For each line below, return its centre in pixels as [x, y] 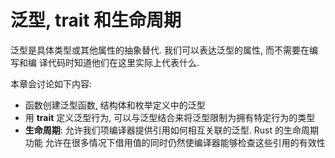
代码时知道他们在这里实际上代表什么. [123, 62]
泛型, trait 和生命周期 [96, 20]
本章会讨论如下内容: [51, 83]
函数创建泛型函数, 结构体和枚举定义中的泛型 [115, 105]
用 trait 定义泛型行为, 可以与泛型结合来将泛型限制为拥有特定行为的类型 [170, 117]
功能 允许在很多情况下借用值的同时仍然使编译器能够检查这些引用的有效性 [175, 142]
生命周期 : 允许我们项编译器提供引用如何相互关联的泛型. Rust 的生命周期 [171, 130]
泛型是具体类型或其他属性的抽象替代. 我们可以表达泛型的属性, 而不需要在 [160, 50]
